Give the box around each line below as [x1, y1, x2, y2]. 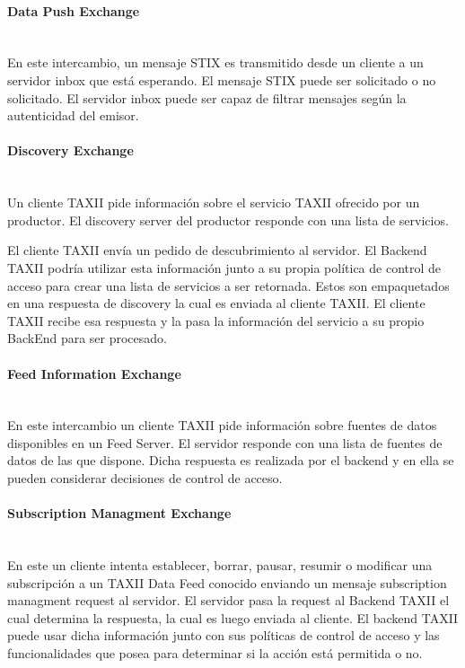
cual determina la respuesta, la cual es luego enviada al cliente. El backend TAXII [7, 608, 459, 627]
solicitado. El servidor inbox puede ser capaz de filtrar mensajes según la [7, 88, 407, 107]
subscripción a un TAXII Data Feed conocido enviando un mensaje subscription [7, 573, 447, 592]
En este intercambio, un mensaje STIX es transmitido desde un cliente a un [7, 53, 424, 72]
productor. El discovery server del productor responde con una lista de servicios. [7, 210, 449, 229]
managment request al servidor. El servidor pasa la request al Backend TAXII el [7, 591, 450, 610]
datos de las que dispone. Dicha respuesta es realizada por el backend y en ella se [7, 451, 454, 470]
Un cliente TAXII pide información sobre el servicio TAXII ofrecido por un [7, 193, 420, 212]
